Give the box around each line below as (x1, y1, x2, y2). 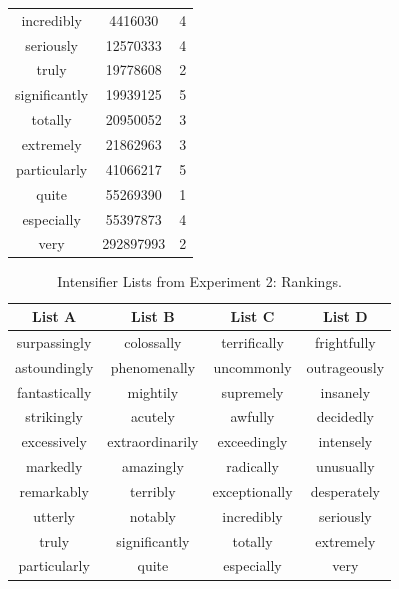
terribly (130, 480, 176, 501)
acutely (130, 406, 175, 427)
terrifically (221, 331, 284, 352)
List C (230, 306, 275, 327)
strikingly (25, 406, 83, 427)
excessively (21, 431, 87, 452)
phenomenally (110, 356, 196, 377)
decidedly (316, 406, 374, 427)
